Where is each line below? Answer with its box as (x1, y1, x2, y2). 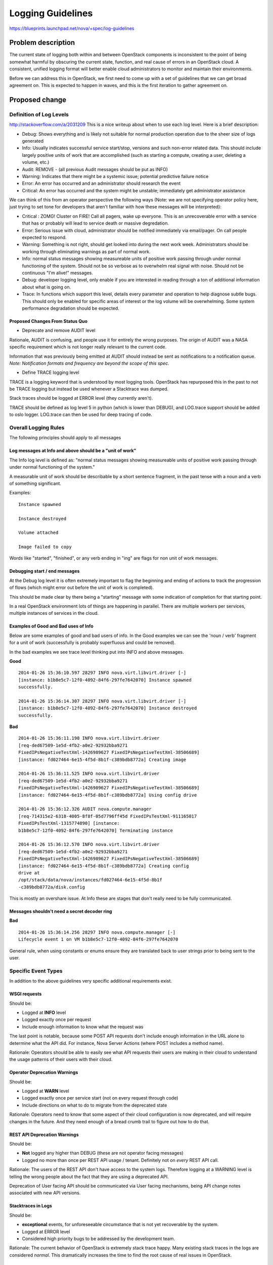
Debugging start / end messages (9, 568, 80, 574)
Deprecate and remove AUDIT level (22, 327, 96, 333)
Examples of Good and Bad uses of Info (9, 623, 94, 629)
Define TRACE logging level (22, 369, 79, 375)
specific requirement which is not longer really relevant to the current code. (9, 344, 167, 350)
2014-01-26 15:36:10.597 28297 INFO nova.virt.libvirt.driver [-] (18, 670, 187, 676)
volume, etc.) (22, 159, 50, 165)
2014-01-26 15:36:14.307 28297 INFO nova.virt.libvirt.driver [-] (18, 698, 187, 704)
